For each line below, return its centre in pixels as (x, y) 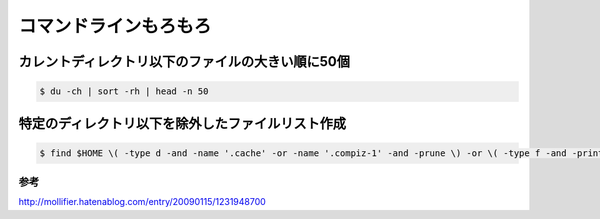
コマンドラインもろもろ (115, 26)
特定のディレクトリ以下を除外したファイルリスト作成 (182, 123)
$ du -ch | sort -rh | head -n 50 (124, 91)
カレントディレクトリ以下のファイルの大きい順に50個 (184, 61)
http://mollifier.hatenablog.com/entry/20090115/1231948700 (142, 202)
